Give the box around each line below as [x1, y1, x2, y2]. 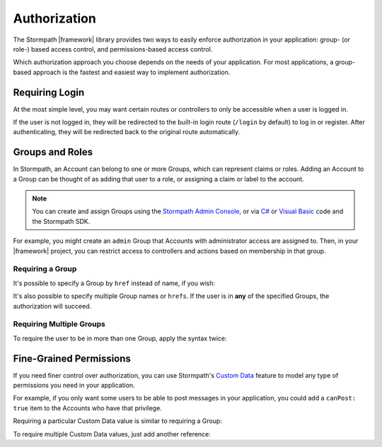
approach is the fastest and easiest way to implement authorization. [33, 68, 231, 76]
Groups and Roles [13, 146, 93, 158]
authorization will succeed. [13, 302, 92, 310]
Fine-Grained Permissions [13, 352, 131, 364]
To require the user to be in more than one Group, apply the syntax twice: [13, 334, 227, 342]
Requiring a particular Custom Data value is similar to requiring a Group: [13, 417, 223, 425]
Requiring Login [13, 86, 85, 98]
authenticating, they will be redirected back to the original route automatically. [13, 128, 241, 136]
